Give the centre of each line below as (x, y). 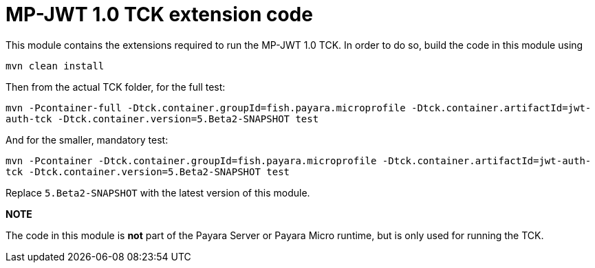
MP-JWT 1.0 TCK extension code (159, 14)
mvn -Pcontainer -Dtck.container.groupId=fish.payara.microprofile (191, 160)
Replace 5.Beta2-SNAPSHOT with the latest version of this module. (158, 192)
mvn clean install (55, 66)
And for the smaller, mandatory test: (87, 139)
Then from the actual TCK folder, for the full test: (116, 87)
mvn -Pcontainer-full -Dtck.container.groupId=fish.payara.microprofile (206, 108)
